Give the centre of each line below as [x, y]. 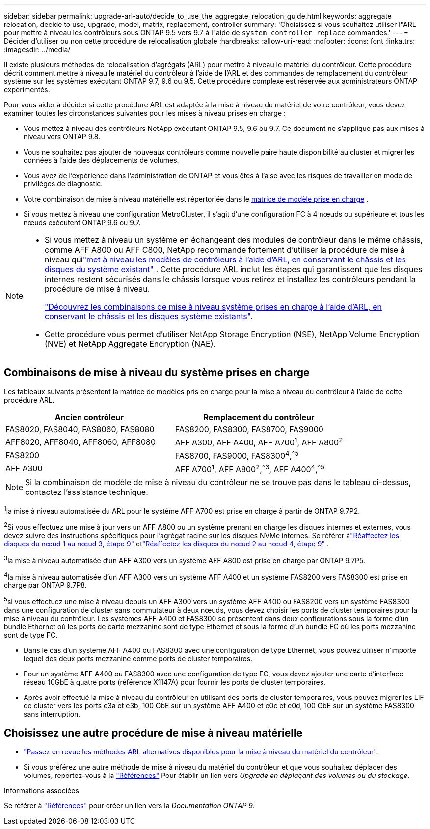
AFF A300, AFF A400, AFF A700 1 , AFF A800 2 [259, 442]
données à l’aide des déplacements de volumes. [101, 160]
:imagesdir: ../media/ [37, 49]
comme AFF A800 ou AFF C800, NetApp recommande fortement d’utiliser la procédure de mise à [225, 250]
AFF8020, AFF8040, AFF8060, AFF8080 [81, 442]
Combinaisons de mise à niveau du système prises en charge [157, 373]
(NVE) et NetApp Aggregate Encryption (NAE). [130, 344]
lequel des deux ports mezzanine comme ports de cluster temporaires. [138, 659]
